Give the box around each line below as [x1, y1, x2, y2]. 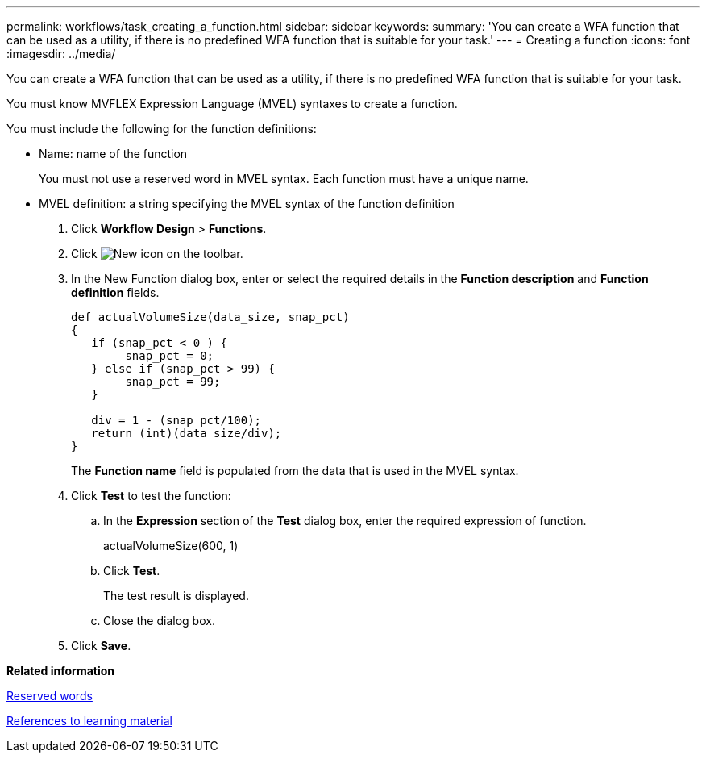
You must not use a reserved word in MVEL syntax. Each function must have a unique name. [39, 172, 529, 186]
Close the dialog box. [103, 614, 215, 628]
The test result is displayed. [103, 589, 249, 603]
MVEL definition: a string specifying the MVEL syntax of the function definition [39, 197, 455, 211]
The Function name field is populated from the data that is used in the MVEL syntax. [71, 464, 519, 478]
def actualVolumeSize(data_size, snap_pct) [71, 311, 350, 323]
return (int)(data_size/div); [91, 427, 282, 440]
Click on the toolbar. [71, 247, 243, 261]
